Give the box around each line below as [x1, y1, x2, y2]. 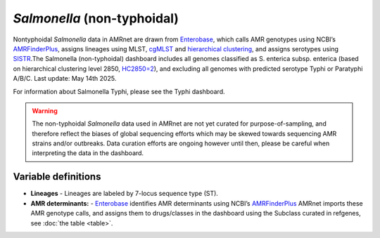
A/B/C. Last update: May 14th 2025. [13, 74, 117, 83]
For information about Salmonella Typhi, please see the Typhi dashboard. [13, 87, 225, 95]
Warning [32, 106, 58, 115]
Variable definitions [13, 171, 101, 183]
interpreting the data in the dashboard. [32, 149, 144, 157]
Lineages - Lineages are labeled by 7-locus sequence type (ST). [30, 190, 218, 198]
